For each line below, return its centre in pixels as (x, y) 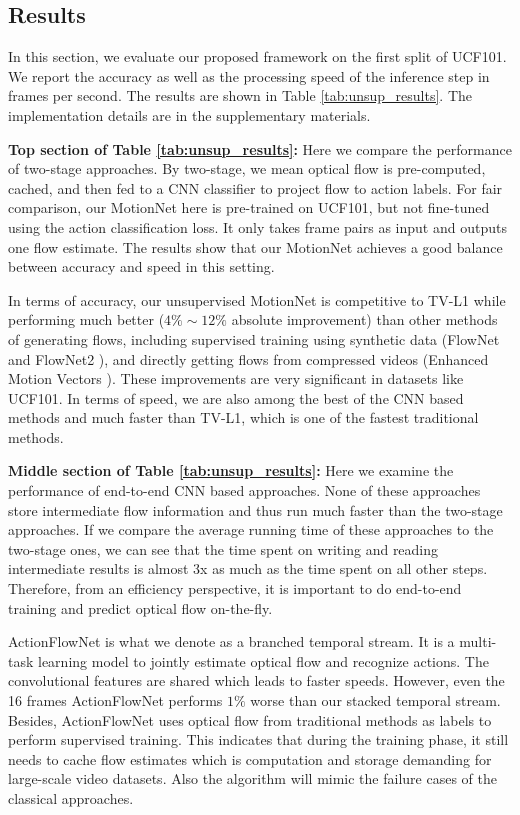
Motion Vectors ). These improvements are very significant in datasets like (236, 378)
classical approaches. (71, 797)
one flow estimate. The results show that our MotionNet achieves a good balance (255, 246)
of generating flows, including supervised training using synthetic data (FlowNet (254, 338)
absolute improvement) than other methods (364, 319)
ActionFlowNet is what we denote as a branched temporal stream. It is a (231, 641)
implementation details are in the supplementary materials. (189, 114)
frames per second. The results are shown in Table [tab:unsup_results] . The (240, 95)
